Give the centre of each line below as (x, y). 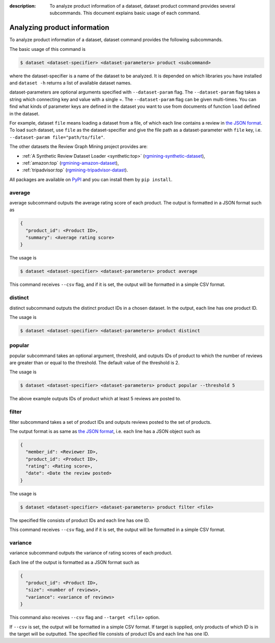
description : (23, 6)
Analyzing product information (59, 28)
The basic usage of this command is (48, 49)
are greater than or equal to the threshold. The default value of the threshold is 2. (94, 363)
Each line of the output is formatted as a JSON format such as (74, 562)
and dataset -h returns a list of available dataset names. (71, 83)
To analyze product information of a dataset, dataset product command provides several (142, 6)
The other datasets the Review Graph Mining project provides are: (78, 147)
